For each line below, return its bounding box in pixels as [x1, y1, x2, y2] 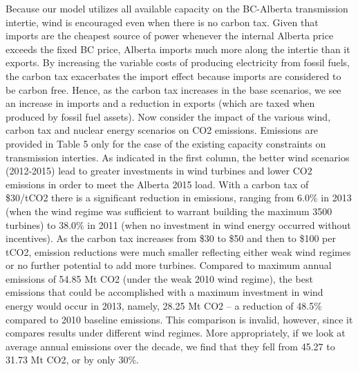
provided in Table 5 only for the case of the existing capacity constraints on [6, 136, 326, 150]
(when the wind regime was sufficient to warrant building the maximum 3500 [6, 203, 332, 218]
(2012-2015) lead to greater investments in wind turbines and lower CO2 [6, 163, 312, 178]
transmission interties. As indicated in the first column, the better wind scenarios [6, 150, 350, 164]
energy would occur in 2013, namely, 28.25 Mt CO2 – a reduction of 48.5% [6, 299, 322, 313]
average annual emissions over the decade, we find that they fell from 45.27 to [6, 339, 335, 353]
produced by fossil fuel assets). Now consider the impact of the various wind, [6, 109, 331, 123]
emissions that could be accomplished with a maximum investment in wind [6, 285, 323, 299]
